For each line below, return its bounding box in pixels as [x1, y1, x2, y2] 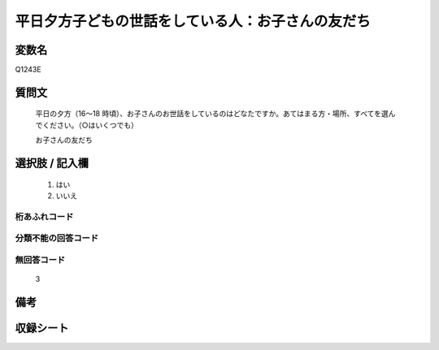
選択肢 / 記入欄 [15, 157, 89, 171]
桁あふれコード [15, 211, 74, 223]
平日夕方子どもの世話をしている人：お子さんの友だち [15, 12, 372, 30]
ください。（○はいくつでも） [41, 120, 138, 130]
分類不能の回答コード [15, 232, 99, 244]
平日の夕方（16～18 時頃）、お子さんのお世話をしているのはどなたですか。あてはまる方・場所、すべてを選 [35, 109, 389, 119]
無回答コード [15, 254, 66, 266]
